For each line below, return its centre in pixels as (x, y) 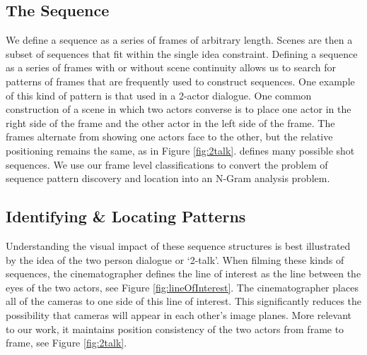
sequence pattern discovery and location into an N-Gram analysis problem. (168, 178)
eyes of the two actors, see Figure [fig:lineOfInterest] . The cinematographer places (182, 287)
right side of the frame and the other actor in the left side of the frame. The (170, 122)
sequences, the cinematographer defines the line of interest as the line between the (183, 273)
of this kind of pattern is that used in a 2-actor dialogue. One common (159, 95)
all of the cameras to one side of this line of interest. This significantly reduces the (184, 301)
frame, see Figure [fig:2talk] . (66, 343)
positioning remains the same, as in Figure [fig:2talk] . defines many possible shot (180, 150)
